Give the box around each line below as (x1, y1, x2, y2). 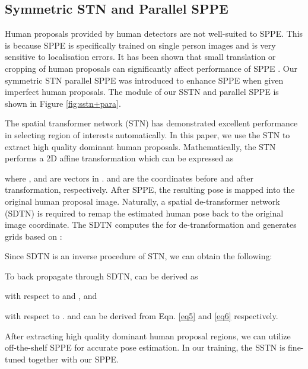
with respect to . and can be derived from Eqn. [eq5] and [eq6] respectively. (5, 310, 278, 322)
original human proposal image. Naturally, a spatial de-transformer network (5, 195, 280, 207)
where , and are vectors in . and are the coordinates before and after (5, 171, 253, 184)
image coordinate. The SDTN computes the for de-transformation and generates (5, 218, 297, 231)
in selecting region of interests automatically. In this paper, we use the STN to (5, 128, 290, 141)
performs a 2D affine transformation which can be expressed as (5, 152, 234, 164)
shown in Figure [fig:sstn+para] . (5, 97, 121, 109)
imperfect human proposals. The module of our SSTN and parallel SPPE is (5, 85, 279, 98)
